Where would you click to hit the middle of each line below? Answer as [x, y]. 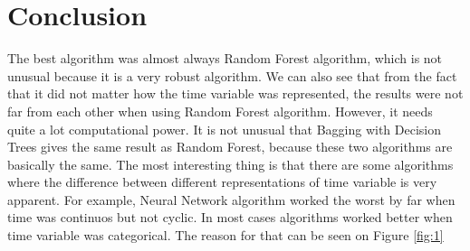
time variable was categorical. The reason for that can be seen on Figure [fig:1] [225, 235]
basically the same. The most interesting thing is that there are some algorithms [230, 164]
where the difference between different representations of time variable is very [222, 182]
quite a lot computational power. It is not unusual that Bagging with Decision [225, 129]
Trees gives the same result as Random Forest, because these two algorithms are [230, 147]
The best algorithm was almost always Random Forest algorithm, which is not [225, 58]
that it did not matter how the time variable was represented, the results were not [235, 93]
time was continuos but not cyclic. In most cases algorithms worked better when [230, 217]
